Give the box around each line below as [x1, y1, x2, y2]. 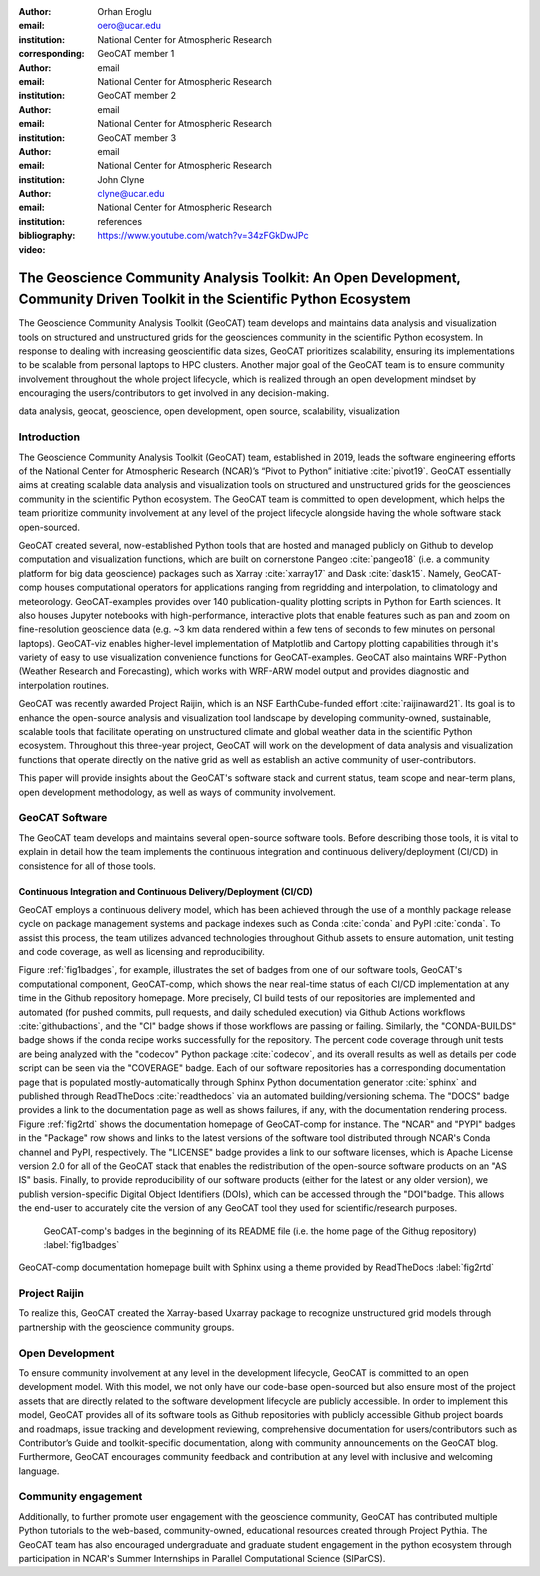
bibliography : [18, 230, 76, 242]
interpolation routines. [18, 679, 110, 691]
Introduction [18, 430, 80, 444]
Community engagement [18, 1490, 143, 1504]
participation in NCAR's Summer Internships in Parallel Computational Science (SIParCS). [18, 1553, 386, 1565]
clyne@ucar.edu [97, 188, 165, 200]
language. [18, 1465, 60, 1477]
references [97, 215, 143, 227]
